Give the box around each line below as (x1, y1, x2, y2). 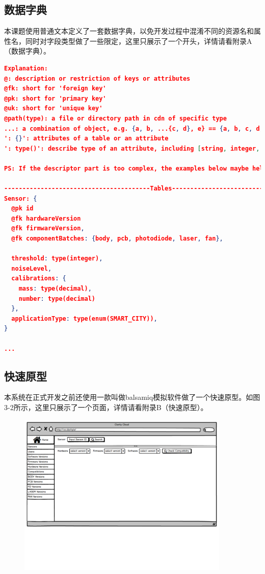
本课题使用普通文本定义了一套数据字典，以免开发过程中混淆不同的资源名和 (4, 26, 254, 36)
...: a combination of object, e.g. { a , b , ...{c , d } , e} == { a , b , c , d (4, 125, 260, 132)
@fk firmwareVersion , (11, 225, 85, 232)
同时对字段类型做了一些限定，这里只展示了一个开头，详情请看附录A (25, 35, 252, 46)
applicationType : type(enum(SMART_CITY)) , (11, 315, 157, 322)
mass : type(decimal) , (18, 285, 92, 293)
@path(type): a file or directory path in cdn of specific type (4, 114, 227, 122)
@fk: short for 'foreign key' (4, 85, 107, 92)
